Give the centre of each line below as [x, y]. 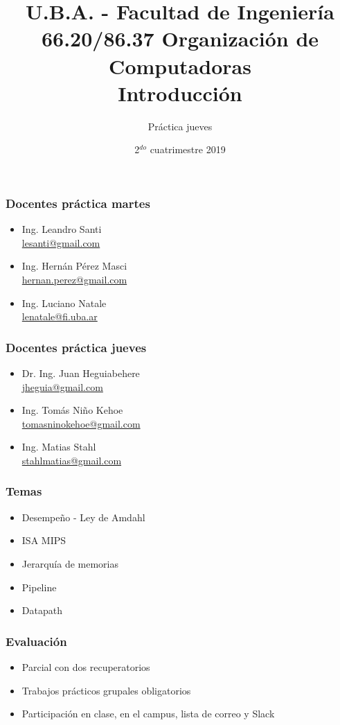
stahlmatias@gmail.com [72, 460]
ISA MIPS [44, 540]
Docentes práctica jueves [76, 347]
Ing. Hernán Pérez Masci [74, 266]
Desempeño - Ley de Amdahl [83, 517]
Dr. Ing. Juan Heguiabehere [81, 373]
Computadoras [180, 65]
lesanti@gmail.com [61, 242]
